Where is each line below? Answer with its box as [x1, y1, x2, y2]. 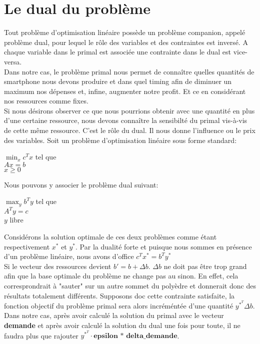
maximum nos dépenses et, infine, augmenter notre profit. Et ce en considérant [4, 85, 246, 96]
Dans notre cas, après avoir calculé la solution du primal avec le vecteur [4, 310, 224, 320]
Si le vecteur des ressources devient [4, 260, 111, 271]
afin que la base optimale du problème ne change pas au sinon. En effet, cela [4, 270, 238, 281]
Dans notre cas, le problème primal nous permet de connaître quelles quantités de [4, 66, 254, 76]
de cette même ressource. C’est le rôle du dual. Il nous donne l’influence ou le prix [4, 125, 255, 135]
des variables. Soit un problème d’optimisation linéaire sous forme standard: [4, 134, 237, 145]
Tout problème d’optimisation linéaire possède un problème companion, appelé [4, 27, 245, 37]
